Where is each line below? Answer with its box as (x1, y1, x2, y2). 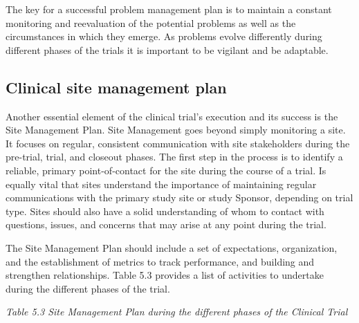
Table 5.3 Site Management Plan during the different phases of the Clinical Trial (6, 304, 348, 319)
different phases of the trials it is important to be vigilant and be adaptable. (6, 42, 329, 57)
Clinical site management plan (6, 76, 227, 98)
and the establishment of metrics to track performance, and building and (6, 254, 315, 268)
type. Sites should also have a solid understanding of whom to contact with (6, 203, 324, 218)
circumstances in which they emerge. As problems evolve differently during (6, 29, 322, 44)
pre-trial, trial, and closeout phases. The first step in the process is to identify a (6, 149, 343, 164)
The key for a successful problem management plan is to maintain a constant (6, 2, 332, 16)
